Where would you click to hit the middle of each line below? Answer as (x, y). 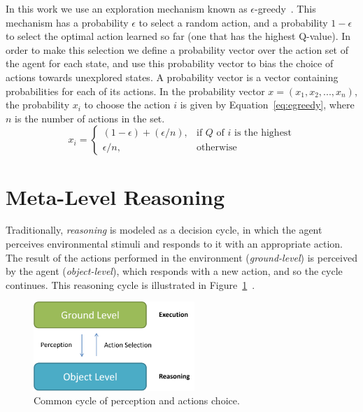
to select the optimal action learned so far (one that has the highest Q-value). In (178, 36)
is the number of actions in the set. (90, 118)
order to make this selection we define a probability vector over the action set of (177, 49)
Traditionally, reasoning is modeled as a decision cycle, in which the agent (164, 230)
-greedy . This (285, 8)
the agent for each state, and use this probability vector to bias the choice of (170, 63)
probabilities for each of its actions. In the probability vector (135, 91)
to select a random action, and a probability (233, 22)
